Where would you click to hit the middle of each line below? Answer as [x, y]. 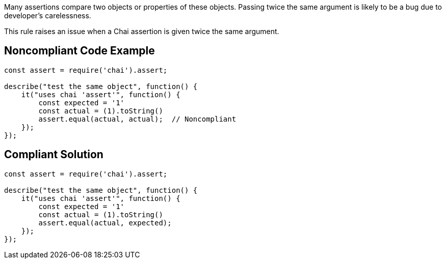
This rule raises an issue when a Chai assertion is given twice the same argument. [142, 31]
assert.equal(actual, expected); [105, 223]
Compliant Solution [54, 155]
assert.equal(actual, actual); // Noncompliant [137, 119]
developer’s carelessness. [48, 16]
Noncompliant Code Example [80, 51]
